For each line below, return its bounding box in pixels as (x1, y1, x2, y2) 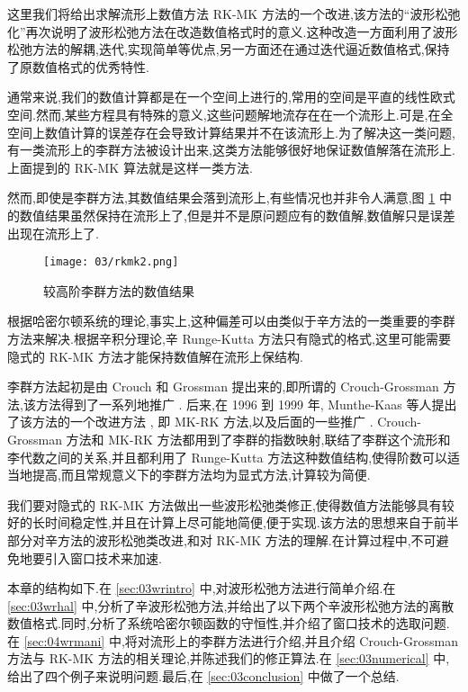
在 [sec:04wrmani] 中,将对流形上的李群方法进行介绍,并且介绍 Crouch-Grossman (7, 631, 458, 650)
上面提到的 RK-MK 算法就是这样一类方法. (7, 157, 253, 176)
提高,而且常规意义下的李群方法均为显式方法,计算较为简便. (31, 465, 371, 484)
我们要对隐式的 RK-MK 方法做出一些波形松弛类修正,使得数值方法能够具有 (7, 495, 442, 514)
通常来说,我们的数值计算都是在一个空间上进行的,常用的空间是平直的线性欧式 (7, 87, 455, 106)
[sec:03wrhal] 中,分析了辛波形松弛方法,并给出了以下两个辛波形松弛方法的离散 (7, 596, 454, 615)
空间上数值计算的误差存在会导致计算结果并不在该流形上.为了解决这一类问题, (7, 122, 455, 141)
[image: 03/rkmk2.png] (43, 256, 179, 269)
